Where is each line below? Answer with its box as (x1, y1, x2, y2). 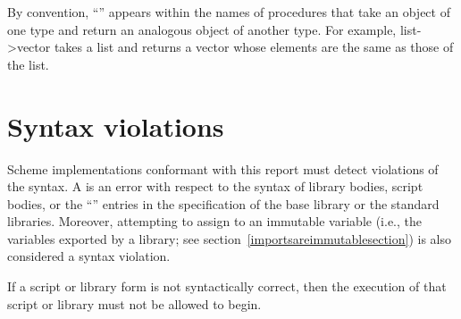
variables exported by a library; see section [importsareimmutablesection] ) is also (7, 229, 451, 248)
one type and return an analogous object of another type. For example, (7, 20, 397, 38)
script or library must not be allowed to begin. (7, 294, 262, 313)
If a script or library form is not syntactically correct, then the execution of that (7, 277, 447, 296)
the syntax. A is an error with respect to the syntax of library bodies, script (7, 177, 423, 196)
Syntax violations (7, 107, 224, 144)
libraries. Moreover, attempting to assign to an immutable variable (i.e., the (7, 212, 422, 231)
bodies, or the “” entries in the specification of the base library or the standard (7, 194, 440, 213)
